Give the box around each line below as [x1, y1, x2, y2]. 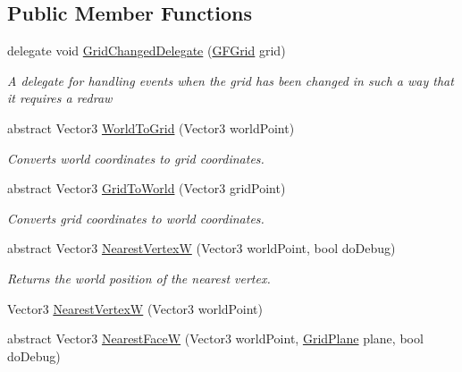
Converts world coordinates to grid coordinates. [7, 148, 265, 167]
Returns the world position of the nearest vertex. [7, 268, 271, 287]
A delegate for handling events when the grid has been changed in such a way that [7, 71, 454, 89]
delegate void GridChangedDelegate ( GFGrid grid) [7, 41, 286, 60]
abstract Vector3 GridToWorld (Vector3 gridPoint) [7, 179, 286, 198]
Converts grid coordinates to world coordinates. [7, 208, 265, 227]
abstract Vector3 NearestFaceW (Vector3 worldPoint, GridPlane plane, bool [7, 329, 424, 348]
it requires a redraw [7, 89, 113, 107]
